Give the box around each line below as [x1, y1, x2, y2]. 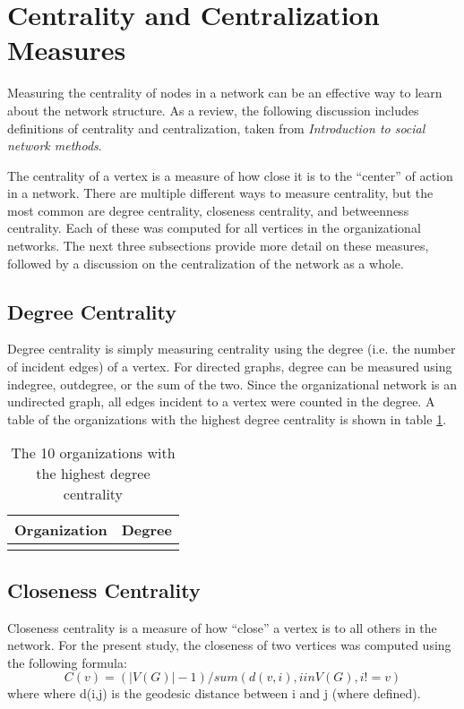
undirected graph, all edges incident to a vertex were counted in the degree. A [7, 392, 435, 411]
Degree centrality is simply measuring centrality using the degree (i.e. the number [7, 339, 456, 358]
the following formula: [7, 653, 127, 671]
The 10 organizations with [11, 442, 176, 464]
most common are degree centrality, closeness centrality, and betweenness [7, 201, 409, 219]
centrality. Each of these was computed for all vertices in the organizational [7, 218, 421, 237]
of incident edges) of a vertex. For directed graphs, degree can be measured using [7, 357, 452, 376]
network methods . [7, 136, 102, 155]
